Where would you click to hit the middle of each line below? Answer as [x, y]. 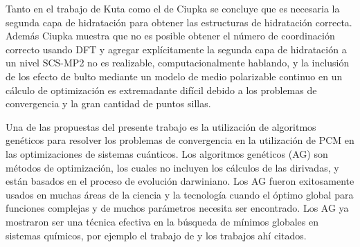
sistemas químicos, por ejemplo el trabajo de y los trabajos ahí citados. [156, 235]
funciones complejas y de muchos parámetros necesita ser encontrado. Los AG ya [177, 208]
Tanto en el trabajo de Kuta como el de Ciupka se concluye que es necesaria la [173, 8]
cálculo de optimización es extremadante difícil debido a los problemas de [161, 90]
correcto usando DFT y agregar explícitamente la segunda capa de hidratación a [176, 49]
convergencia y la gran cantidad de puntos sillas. [108, 103]
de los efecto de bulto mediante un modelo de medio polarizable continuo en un [174, 76]
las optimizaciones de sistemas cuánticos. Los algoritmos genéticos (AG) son [167, 153]
